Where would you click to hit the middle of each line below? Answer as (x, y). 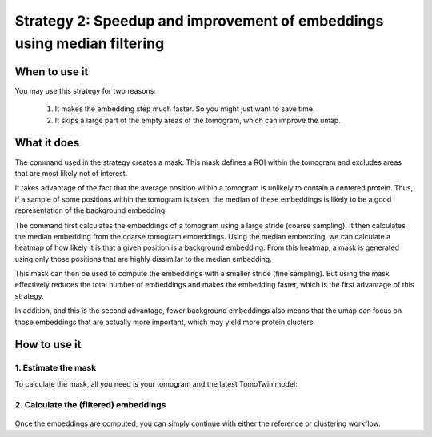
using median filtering (90, 43)
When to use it (52, 72)
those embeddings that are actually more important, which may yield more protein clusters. (165, 322)
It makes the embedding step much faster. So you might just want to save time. (185, 109)
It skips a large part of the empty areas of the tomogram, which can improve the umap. (198, 120)
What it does (47, 143)
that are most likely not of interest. (71, 173)
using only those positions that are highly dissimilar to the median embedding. (143, 259)
